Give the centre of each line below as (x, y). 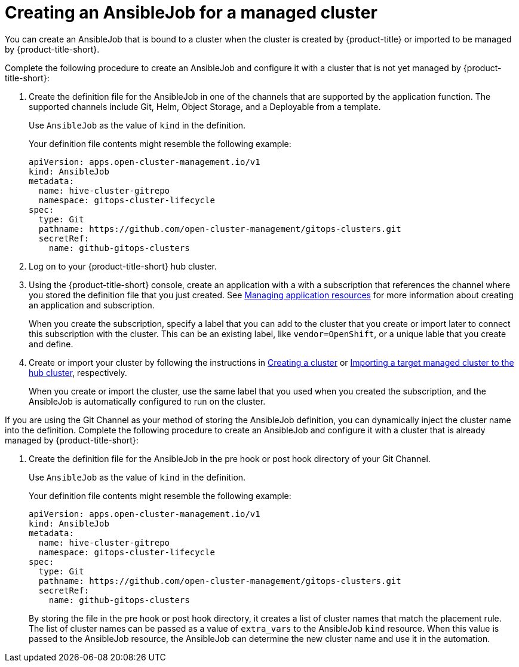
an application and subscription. (92, 305)
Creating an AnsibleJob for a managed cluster (191, 13)
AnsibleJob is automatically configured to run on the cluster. (147, 401)
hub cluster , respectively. (78, 372)
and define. (51, 344)
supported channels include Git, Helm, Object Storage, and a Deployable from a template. (205, 106)
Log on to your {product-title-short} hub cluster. (123, 266)
